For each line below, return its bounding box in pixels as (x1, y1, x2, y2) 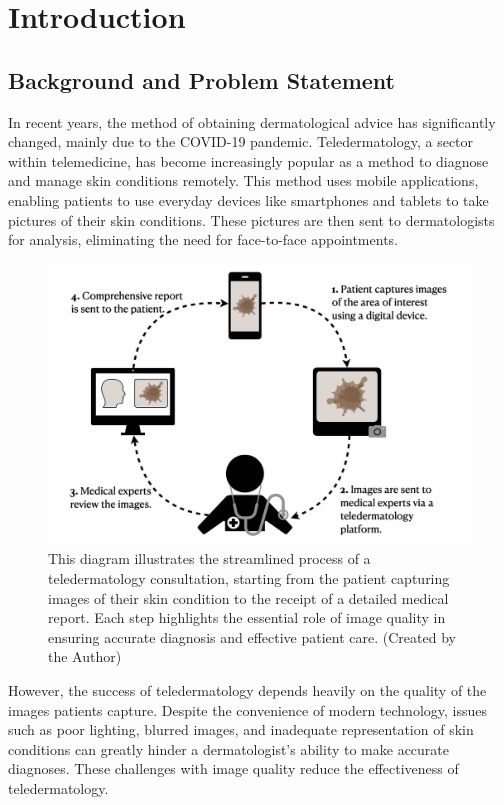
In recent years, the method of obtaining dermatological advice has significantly (8, 111, 496, 132)
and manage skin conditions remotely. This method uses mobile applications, (8, 170, 479, 191)
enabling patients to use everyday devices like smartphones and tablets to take (8, 189, 489, 210)
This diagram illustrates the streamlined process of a (48, 548, 371, 569)
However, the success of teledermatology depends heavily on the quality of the (8, 680, 487, 701)
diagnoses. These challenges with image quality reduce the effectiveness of (8, 758, 459, 779)
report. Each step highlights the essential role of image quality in (48, 607, 446, 628)
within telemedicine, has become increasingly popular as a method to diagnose (8, 150, 489, 171)
